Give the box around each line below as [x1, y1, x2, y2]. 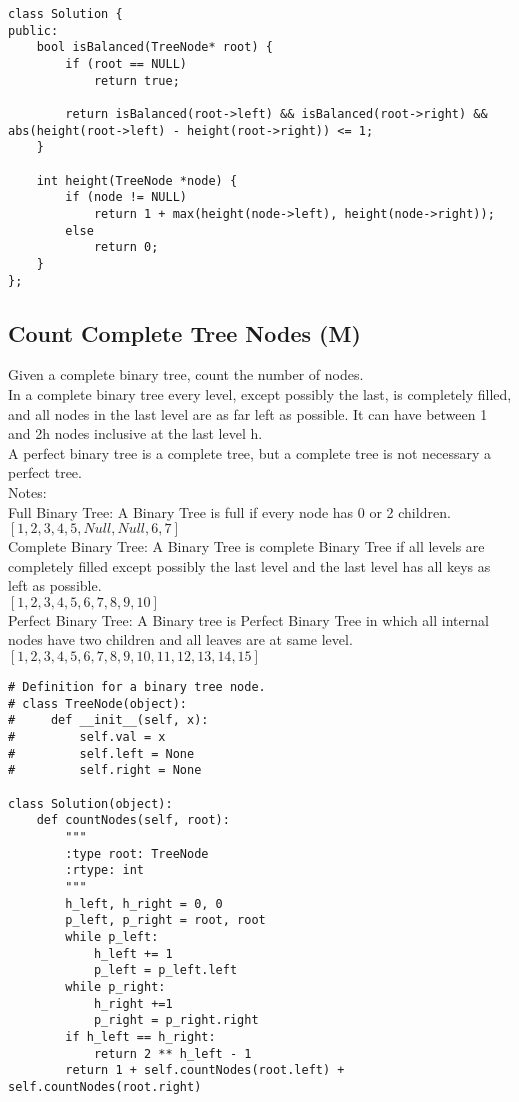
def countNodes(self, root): [36, 813, 230, 828]
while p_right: [65, 979, 166, 994]
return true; [93, 73, 180, 88]
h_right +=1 [93, 996, 173, 1011]
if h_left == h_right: [65, 1029, 216, 1044]
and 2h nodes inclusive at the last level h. [8, 423, 263, 444]
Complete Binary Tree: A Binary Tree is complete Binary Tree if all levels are [8, 536, 485, 557]
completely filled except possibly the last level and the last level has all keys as [8, 555, 491, 576]
